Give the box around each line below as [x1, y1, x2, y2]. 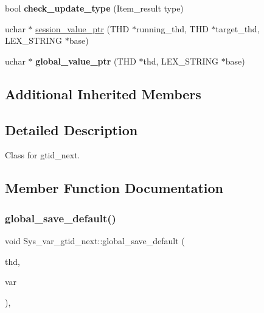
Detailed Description [5, 120, 138, 139]
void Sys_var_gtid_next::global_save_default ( [5, 234, 185, 247]
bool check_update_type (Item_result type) [5, 2, 184, 14]
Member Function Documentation [5, 178, 224, 197]
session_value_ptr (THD [35, 22, 130, 35]
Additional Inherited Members [5, 84, 201, 103]
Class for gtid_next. [5, 149, 80, 161]
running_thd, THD [136, 22, 209, 35]
